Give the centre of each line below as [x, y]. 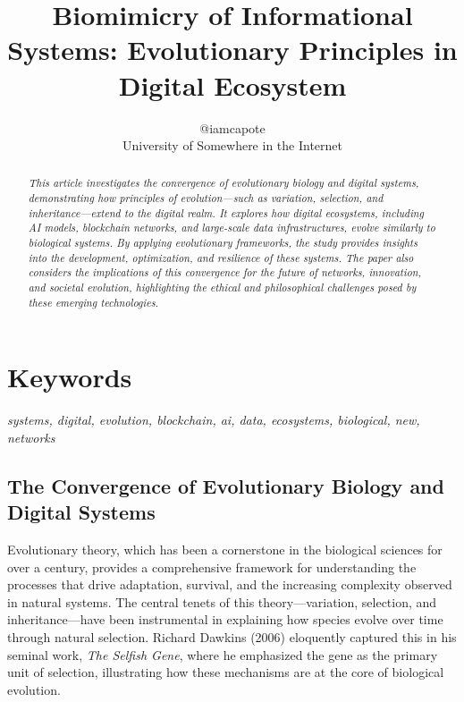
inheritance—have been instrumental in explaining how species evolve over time [225, 619]
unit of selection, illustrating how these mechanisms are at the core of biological [226, 672]
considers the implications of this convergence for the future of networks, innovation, [225, 272]
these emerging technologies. [93, 302]
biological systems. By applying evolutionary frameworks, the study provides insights [223, 243]
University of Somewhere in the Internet [232, 145]
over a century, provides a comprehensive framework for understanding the [212, 567]
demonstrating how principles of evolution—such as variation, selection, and [206, 198]
